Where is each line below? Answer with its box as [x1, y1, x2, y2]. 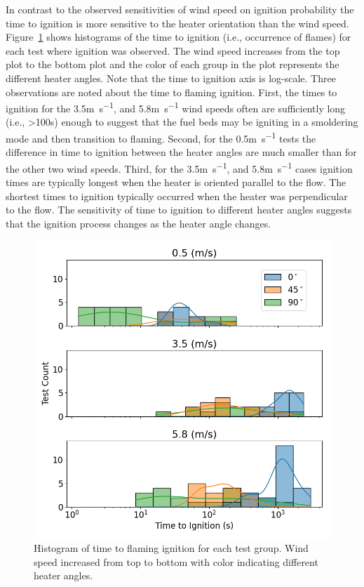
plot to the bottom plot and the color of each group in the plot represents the [6, 57, 339, 72]
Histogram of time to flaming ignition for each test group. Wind [34, 541, 309, 555]
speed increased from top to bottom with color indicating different [34, 554, 318, 569]
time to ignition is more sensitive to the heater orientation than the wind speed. [6, 15, 349, 30]
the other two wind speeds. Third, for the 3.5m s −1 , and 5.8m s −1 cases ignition [6, 159, 353, 176]
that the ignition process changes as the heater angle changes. [6, 216, 271, 230]
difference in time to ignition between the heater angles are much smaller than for [6, 145, 357, 159]
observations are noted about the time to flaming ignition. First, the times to [6, 84, 337, 99]
